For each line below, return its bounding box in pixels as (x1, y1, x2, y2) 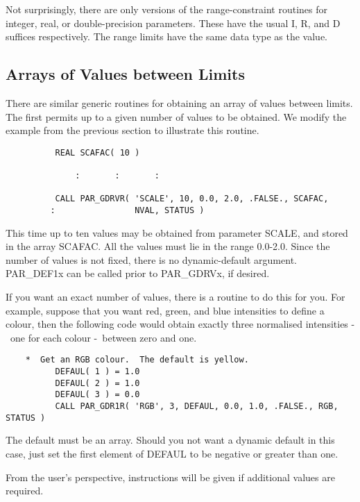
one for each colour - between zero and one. (10, 330, 197, 344)
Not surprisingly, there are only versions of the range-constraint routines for (6, 2, 328, 16)
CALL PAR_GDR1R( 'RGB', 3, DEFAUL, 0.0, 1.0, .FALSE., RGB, (55, 401, 338, 412)
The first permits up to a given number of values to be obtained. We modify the (6, 109, 347, 124)
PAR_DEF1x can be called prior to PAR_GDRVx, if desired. (6, 266, 270, 281)
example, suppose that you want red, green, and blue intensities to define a (6, 303, 325, 317)
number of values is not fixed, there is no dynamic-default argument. (6, 252, 297, 267)
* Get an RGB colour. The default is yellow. (25, 355, 249, 365)
